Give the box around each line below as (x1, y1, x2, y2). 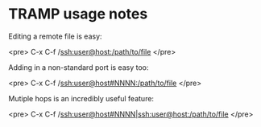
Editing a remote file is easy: (8, 31, 102, 41)
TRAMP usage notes (8, 5, 148, 23)
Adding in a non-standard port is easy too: (8, 62, 149, 72)
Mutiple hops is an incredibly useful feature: (8, 93, 155, 103)
